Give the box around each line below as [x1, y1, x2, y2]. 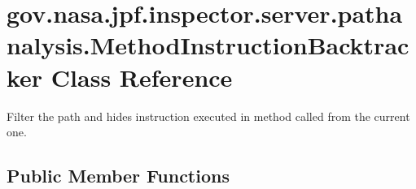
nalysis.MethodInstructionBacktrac [7, 28, 409, 62]
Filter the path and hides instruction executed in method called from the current [7, 107, 410, 124]
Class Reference [50, 60, 233, 93]
